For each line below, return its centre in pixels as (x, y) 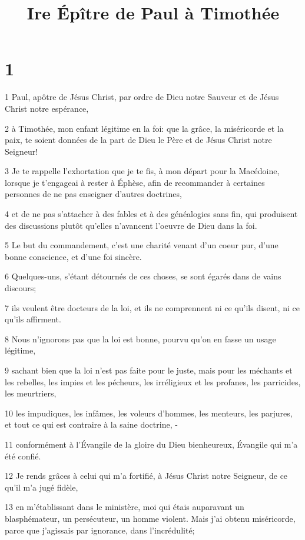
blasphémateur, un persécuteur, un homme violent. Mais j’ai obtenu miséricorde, (150, 518)
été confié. (23, 456)
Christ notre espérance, (47, 108)
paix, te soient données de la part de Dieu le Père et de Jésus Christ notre (138, 140)
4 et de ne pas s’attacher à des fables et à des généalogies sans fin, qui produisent (151, 214)
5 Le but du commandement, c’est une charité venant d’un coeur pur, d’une (142, 245)
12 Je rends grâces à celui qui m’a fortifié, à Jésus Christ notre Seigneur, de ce (146, 476)
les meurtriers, (31, 393)
